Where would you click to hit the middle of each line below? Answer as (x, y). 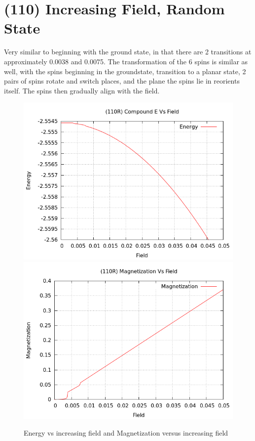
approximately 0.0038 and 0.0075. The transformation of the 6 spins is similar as (126, 61)
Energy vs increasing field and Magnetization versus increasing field (126, 433)
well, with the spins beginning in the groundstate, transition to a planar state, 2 (125, 71)
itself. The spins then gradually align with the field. (82, 90)
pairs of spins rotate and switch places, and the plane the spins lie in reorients (122, 81)
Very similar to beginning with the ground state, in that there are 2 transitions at (128, 52)
